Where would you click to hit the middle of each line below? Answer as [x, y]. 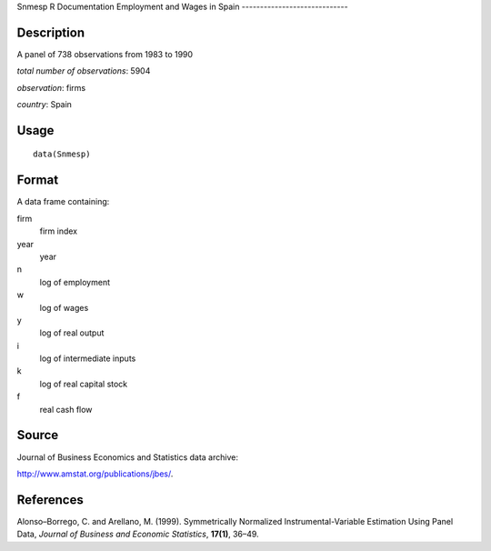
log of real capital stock [84, 384]
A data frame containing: [63, 202]
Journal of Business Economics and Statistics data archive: [127, 457]
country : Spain [45, 105]
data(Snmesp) [62, 154]
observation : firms [51, 87]
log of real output [72, 333]
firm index [58, 231]
